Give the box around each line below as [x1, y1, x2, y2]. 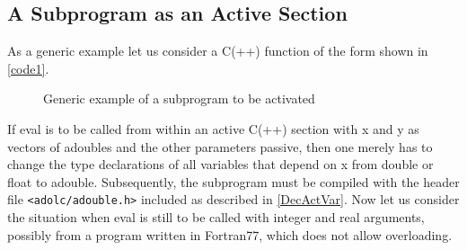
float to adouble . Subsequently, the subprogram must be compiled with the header [7, 172, 460, 191]
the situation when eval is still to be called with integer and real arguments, [7, 208, 425, 227]
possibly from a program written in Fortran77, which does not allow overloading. [7, 225, 453, 244]
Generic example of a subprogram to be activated [43, 89, 315, 108]
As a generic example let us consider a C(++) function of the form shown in [7, 41, 428, 60]
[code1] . [7, 58, 49, 77]
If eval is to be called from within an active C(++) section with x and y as [7, 119, 419, 138]
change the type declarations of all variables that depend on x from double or [7, 155, 434, 174]
